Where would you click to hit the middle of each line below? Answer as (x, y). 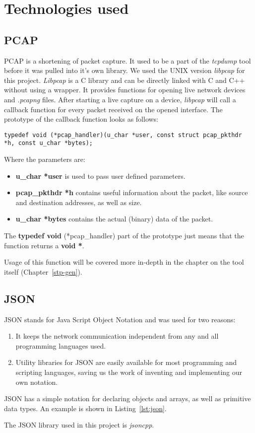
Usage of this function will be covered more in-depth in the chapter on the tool (124, 262)
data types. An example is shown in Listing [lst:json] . (85, 408)
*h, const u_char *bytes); (48, 143)
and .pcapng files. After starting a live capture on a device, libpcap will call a (120, 99)
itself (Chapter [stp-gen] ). (43, 271)
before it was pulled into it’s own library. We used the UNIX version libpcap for (125, 70)
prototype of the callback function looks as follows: (81, 119)
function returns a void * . (44, 245)
